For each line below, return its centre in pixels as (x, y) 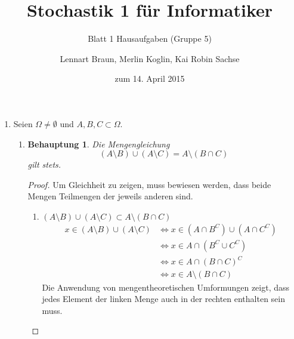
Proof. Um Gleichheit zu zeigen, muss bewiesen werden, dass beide (149, 184)
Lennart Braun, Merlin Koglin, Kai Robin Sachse (150, 58)
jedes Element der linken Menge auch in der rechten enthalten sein (163, 299)
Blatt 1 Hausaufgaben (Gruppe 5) (150, 38)
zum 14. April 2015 (150, 78)
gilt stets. (44, 164)
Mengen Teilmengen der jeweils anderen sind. (110, 196)
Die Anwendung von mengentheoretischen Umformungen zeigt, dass (166, 287)
